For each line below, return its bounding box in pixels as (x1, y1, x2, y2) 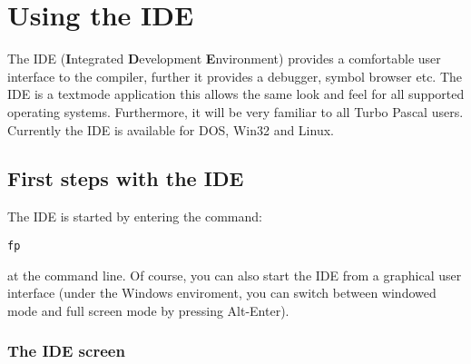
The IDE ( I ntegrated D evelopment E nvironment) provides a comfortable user (7, 49, 441, 68)
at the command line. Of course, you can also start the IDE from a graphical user (7, 265, 462, 284)
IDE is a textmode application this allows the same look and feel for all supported (7, 84, 465, 103)
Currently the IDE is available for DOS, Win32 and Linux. (7, 120, 334, 139)
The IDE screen (7, 339, 125, 362)
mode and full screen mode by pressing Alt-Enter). (7, 300, 289, 320)
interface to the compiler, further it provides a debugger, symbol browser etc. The (7, 66, 463, 85)
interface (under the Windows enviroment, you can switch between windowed (7, 283, 437, 302)
